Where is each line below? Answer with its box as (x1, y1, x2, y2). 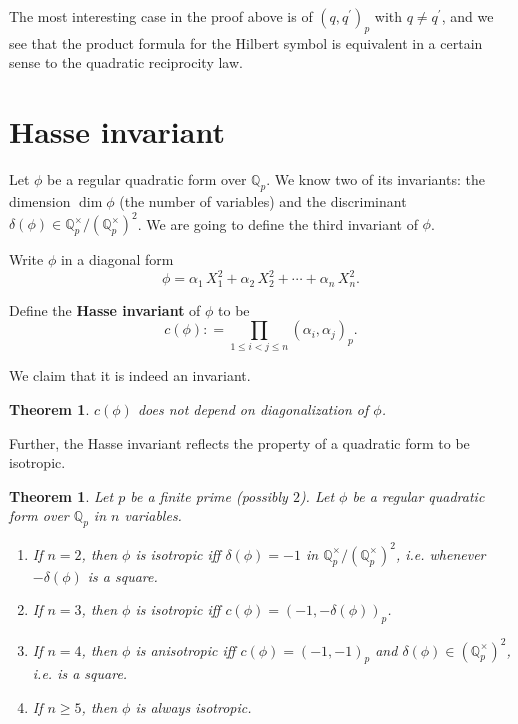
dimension (9, 190, 71, 211)
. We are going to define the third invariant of (137, 213, 418, 233)
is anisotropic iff (135, 639, 236, 660)
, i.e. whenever (395, 543, 486, 564)
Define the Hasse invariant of (9, 299, 201, 320)
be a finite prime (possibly (130, 485, 288, 506)
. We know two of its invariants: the (266, 169, 485, 190)
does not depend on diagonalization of (137, 399, 369, 420)
